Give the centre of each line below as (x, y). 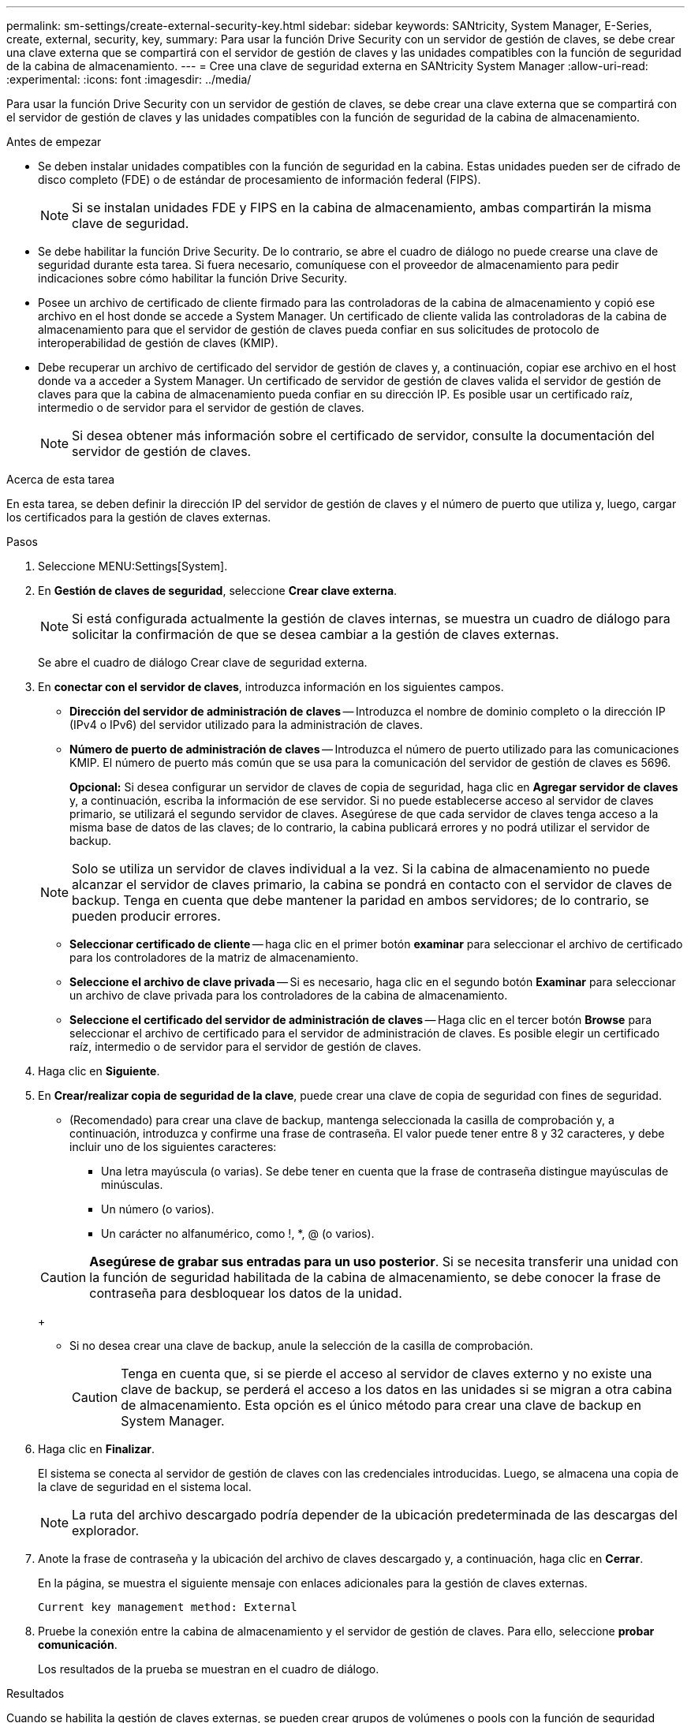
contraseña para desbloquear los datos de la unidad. (246, 1293)
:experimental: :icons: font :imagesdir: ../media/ (129, 79)
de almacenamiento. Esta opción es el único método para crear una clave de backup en (381, 1405)
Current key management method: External (168, 1607)
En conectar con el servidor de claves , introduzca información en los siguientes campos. (271, 687)
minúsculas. (132, 1185)
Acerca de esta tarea (61, 479)
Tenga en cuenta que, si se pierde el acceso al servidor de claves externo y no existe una (387, 1374)
